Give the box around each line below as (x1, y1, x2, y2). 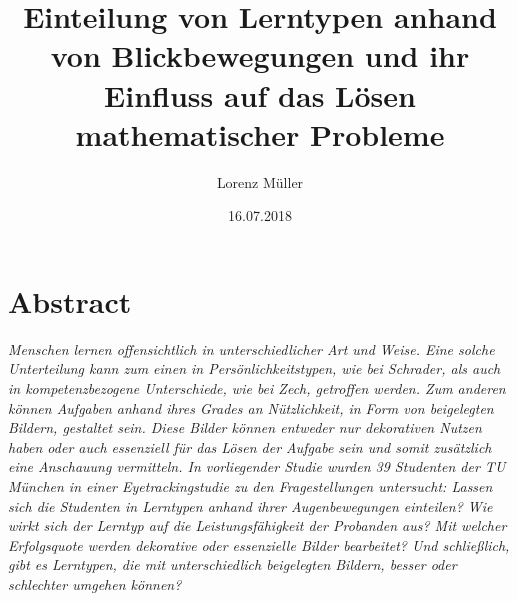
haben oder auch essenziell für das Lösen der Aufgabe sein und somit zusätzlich (8, 436, 492, 457)
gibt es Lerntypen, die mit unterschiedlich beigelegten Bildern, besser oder (8, 554, 457, 575)
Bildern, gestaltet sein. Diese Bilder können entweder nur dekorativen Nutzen (8, 417, 482, 438)
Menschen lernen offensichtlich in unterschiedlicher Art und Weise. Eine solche (8, 338, 495, 359)
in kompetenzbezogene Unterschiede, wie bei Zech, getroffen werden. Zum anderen (8, 378, 506, 398)
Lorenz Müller (216, 171, 304, 192)
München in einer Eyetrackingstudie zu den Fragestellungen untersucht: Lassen (8, 475, 493, 496)
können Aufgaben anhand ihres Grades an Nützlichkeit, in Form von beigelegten (8, 397, 494, 418)
